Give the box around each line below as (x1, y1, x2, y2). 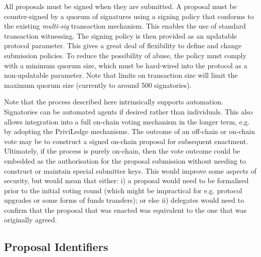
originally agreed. (4, 214, 57, 225)
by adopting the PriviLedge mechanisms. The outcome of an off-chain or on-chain (4, 126, 255, 137)
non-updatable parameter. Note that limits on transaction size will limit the (4, 70, 238, 80)
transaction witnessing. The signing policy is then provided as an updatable (4, 30, 237, 41)
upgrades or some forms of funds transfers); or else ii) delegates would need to (4, 195, 244, 205)
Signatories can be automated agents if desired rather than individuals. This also (4, 106, 253, 116)
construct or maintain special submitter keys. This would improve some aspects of (4, 165, 256, 176)
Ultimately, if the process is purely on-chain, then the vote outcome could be (4, 146, 240, 156)
